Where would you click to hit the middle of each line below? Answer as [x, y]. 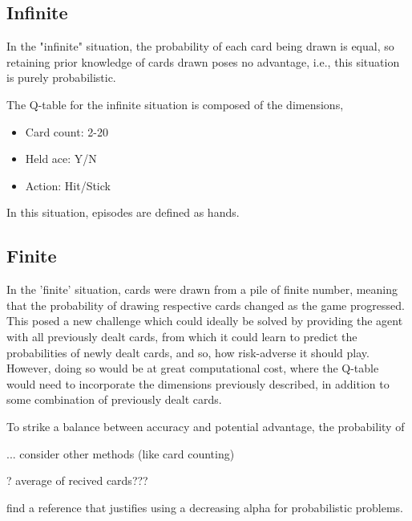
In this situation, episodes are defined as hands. [123, 212]
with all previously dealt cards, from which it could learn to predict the [182, 336]
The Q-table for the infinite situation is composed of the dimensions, [175, 104]
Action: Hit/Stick [68, 185]
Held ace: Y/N [61, 159]
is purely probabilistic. [61, 77]
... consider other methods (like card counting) [121, 453]
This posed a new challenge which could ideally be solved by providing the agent [205, 321]
